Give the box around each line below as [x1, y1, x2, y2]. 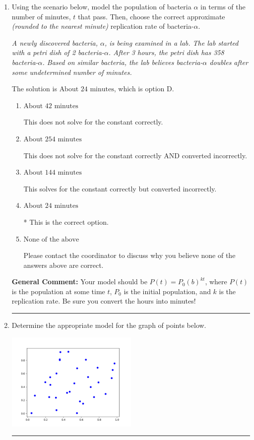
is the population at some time [11, 286, 105, 296]
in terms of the [200, 1, 246, 11]
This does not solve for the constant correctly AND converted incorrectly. [23, 150, 247, 160]
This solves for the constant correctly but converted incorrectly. [23, 183, 217, 193]
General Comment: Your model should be [11, 276, 147, 287]
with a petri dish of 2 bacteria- [11, 47, 104, 58]
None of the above [23, 236, 79, 243]
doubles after [209, 57, 248, 67]
